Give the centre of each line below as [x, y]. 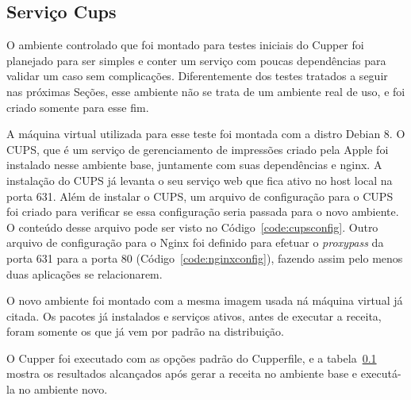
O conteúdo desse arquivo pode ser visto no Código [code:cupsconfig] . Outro [192, 227]
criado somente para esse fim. [78, 107]
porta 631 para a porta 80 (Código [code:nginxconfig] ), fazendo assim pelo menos [205, 258]
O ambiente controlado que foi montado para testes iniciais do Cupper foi [185, 45]
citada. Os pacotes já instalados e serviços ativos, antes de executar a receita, [194, 315]
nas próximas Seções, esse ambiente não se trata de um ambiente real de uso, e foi [206, 91]
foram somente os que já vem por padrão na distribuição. [145, 331]
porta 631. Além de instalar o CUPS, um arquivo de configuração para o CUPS [200, 196]
